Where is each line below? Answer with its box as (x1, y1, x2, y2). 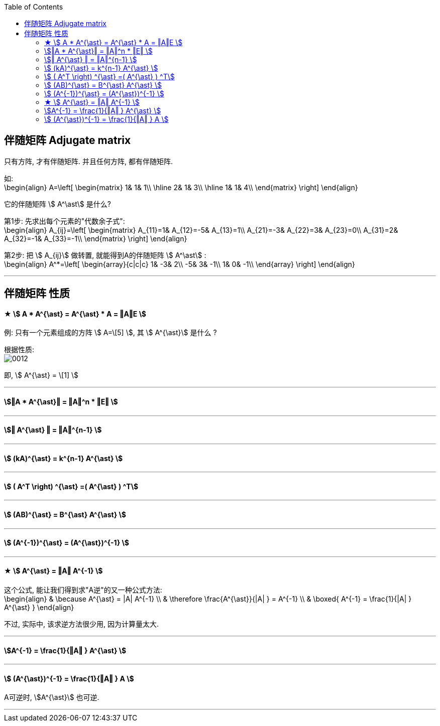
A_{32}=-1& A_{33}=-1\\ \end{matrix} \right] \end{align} (4, 234, 187, 243)
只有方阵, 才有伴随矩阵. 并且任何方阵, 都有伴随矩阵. (4, 157, 173, 166)
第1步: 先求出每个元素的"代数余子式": (4, 216, 125, 225)
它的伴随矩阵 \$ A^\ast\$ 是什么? (4, 199, 111, 208)
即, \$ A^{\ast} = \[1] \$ (4, 371, 78, 380)
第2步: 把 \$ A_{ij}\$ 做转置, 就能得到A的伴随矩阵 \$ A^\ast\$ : (4, 250, 206, 259)
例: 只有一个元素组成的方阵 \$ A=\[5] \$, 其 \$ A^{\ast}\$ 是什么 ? (4, 328, 217, 337)
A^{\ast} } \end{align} (4, 603, 74, 612)
